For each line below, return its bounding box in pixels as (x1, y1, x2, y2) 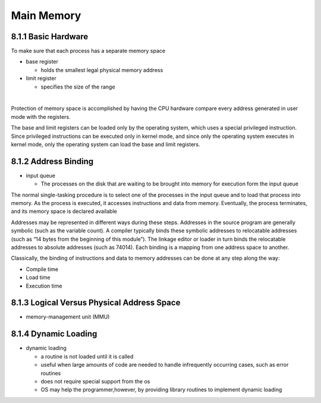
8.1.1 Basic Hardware (11, 32, 89, 42)
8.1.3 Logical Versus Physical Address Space (11, 298, 181, 308)
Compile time (26, 265, 59, 273)
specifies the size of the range (40, 83, 115, 90)
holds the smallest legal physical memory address (40, 66, 163, 74)
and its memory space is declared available (11, 208, 117, 215)
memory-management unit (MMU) (26, 313, 110, 320)
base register (26, 58, 59, 65)
